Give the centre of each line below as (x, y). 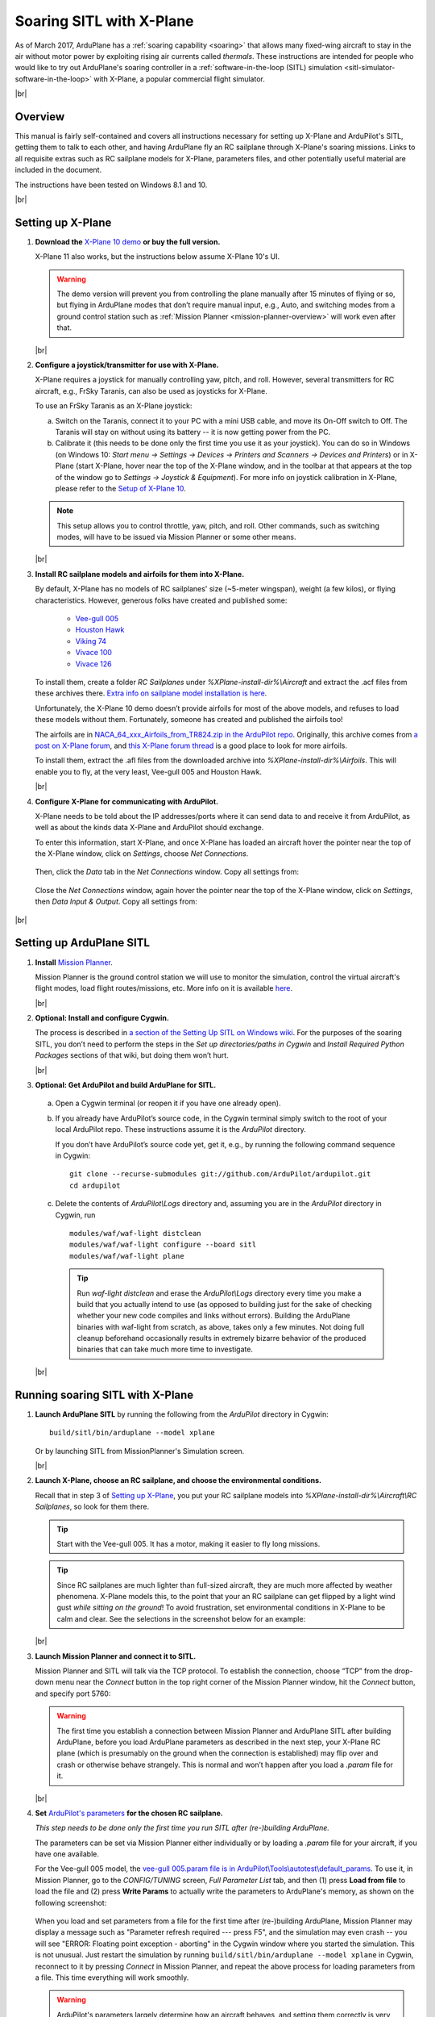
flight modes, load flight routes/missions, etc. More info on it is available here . (164, 988)
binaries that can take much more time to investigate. (165, 1349)
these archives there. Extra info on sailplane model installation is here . (151, 693)
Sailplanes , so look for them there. (92, 1507)
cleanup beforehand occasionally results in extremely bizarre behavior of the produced (222, 1338)
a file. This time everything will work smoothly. (112, 1977)
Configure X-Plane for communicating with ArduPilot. (127, 801)
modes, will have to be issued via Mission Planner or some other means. (176, 537)
